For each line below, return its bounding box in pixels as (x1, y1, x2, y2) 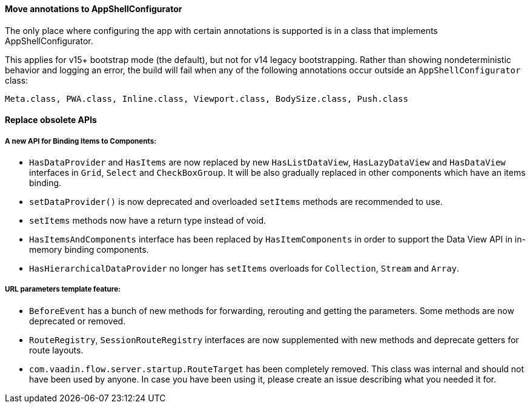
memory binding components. (29, 244, 149, 255)
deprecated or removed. (29, 315, 126, 326)
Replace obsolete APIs (5, 115, 97, 125)
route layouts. (29, 344, 84, 355)
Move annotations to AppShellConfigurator (5, 4, 182, 14)
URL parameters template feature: (5, 285, 121, 294)
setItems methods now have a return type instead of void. (29, 215, 267, 226)
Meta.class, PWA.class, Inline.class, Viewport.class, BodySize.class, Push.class (5, 93, 408, 104)
